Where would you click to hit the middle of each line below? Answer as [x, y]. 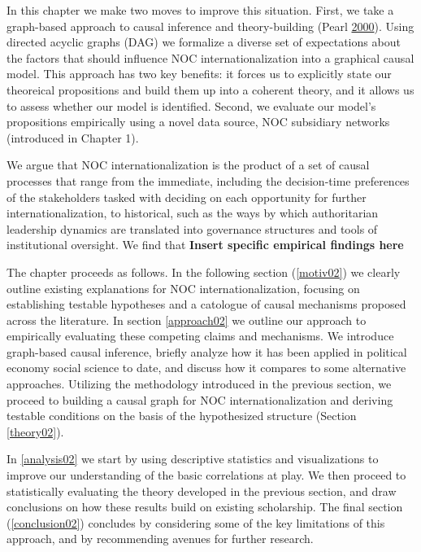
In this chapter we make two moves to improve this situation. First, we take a [200, 10]
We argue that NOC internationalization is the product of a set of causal [188, 165]
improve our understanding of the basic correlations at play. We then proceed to [206, 475]
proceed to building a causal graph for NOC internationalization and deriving [200, 399]
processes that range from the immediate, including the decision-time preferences [208, 180]
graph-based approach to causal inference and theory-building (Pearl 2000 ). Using [210, 26]
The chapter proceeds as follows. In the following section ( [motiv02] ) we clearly [204, 272]
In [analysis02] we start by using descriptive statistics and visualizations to [193, 459]
